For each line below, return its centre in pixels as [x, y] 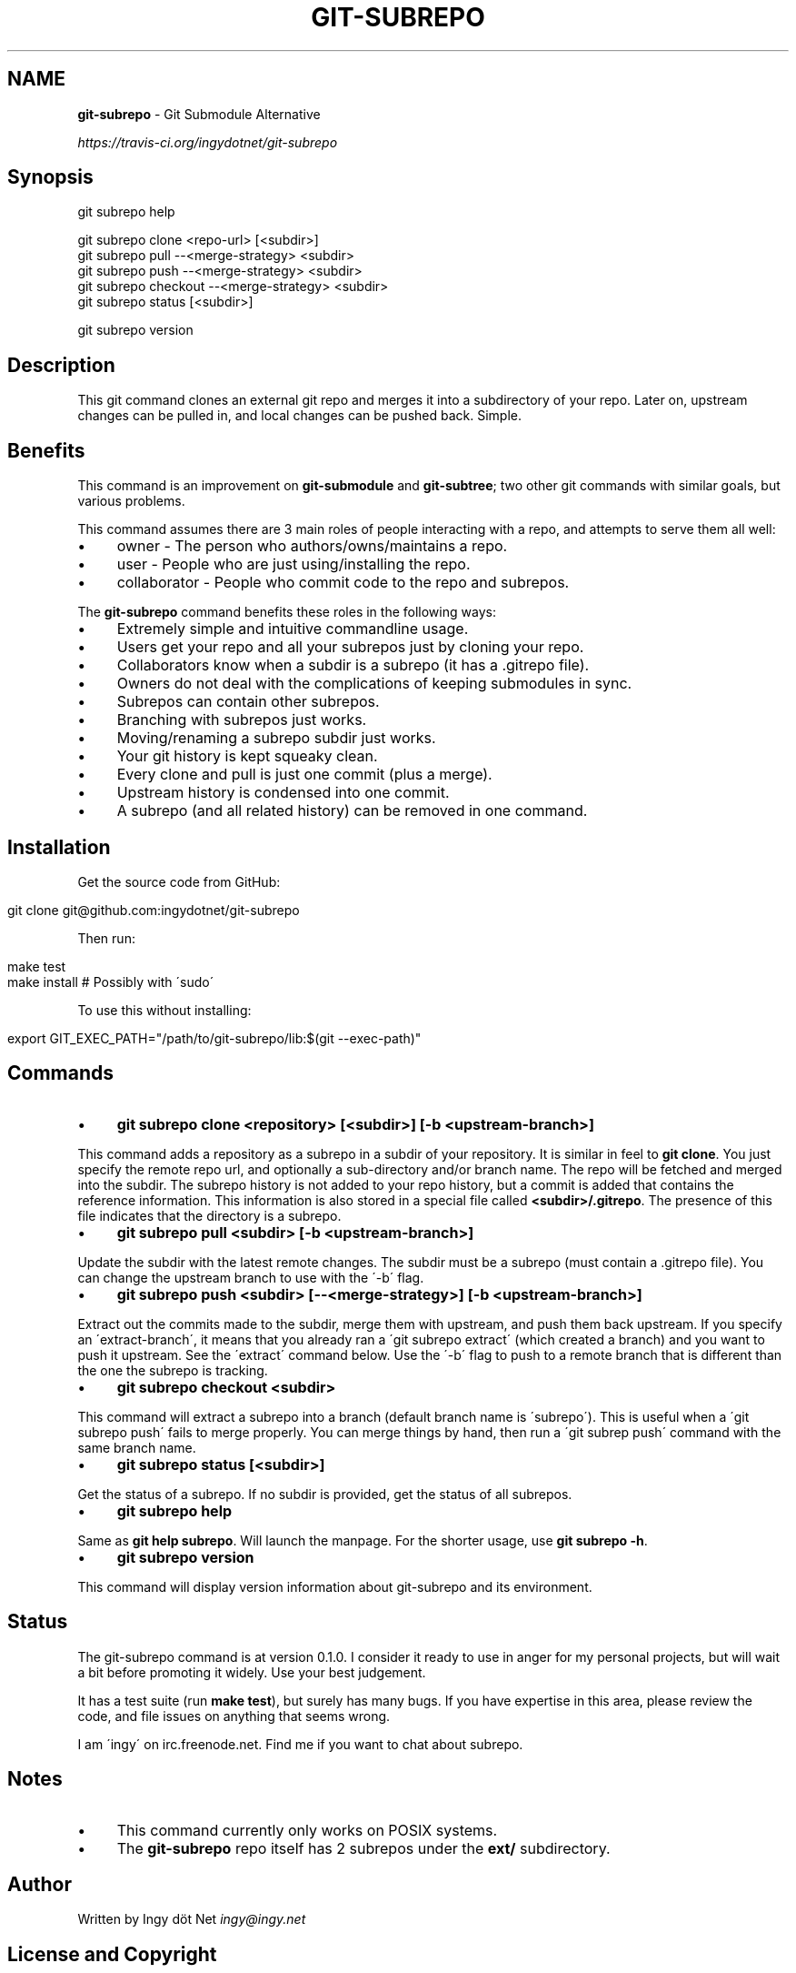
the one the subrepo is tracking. [173, 1370]
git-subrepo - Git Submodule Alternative [199, 114]
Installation [59, 847]
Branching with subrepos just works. [242, 720]
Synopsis [50, 177]
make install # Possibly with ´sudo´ [111, 981]
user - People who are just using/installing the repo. [294, 564]
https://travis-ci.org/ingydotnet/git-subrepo [208, 142]
